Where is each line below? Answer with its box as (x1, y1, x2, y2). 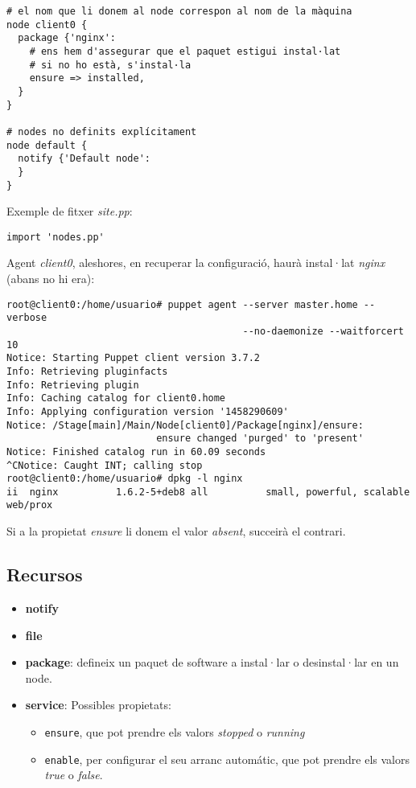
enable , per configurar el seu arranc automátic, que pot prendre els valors (44, 750, 410, 767)
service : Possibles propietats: (25, 696, 171, 713)
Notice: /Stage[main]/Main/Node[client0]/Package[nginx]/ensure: (6, 419, 364, 431)
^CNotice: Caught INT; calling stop (6, 459, 203, 471)
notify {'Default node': (18, 153, 150, 165)
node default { (6, 139, 88, 151)
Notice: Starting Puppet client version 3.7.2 (6, 352, 260, 364)
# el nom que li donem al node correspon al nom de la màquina (6, 6, 352, 17)
